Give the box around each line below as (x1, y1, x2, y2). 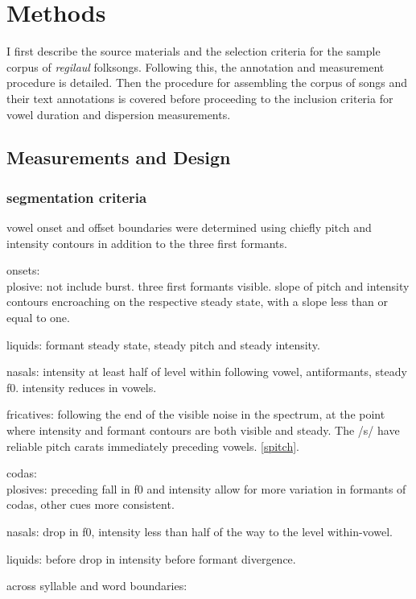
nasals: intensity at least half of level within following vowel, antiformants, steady (6, 363, 407, 380)
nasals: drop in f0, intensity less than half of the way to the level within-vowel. (6, 523, 393, 539)
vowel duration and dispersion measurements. (6, 105, 231, 122)
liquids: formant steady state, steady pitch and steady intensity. (6, 336, 320, 353)
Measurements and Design (6, 145, 231, 170)
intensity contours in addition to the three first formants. (6, 234, 287, 251)
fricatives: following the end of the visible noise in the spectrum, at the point (6, 406, 385, 423)
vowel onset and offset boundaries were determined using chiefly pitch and (6, 219, 372, 236)
